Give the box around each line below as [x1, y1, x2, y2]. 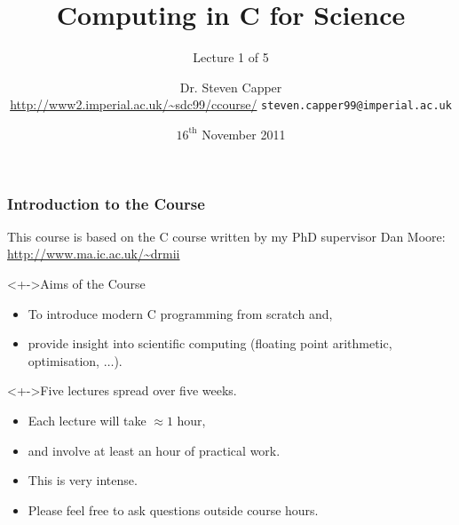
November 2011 [202, 124, 286, 143]
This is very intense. [28, 471, 138, 489]
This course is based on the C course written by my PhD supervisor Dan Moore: [7, 227, 446, 245]
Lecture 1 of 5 [193, 48, 269, 67]
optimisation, [28, 351, 100, 370]
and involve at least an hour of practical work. [28, 441, 281, 459]
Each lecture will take [28, 411, 146, 430]
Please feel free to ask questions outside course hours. [28, 500, 319, 519]
